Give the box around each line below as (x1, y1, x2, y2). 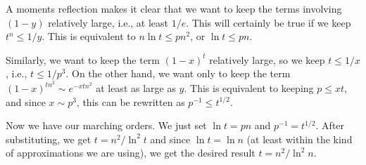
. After (315, 118, 345, 133)
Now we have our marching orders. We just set (6, 118, 207, 133)
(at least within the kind (246, 131, 353, 146)
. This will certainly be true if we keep (186, 15, 351, 29)
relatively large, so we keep (209, 52, 325, 67)
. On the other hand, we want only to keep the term (65, 66, 291, 81)
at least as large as (96, 81, 176, 95)
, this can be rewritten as (76, 94, 185, 109)
